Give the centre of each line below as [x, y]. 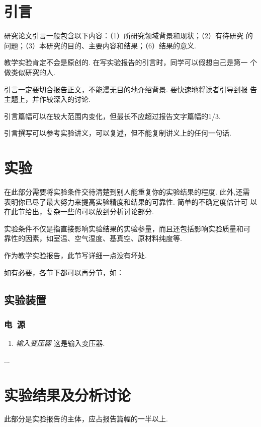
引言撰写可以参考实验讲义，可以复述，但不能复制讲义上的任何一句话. [118, 133]
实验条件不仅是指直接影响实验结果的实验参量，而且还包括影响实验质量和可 [127, 228]
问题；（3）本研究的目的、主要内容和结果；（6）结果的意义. [100, 45]
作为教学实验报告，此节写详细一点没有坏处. [75, 255]
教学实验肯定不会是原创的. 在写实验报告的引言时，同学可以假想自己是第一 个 [131, 62]
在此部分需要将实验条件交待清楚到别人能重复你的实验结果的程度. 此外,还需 [127, 192]
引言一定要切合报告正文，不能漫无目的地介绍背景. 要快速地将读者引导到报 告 [131, 89]
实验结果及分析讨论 [68, 394]
